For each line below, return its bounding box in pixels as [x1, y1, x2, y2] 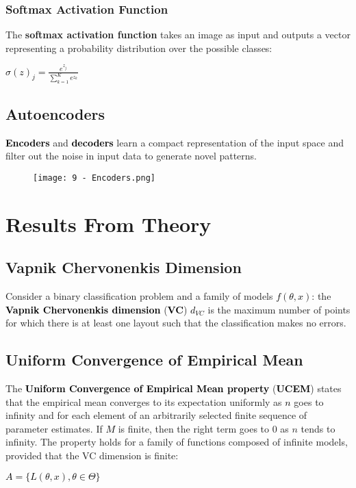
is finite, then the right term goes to [118, 421, 270, 435]
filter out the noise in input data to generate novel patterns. [5, 149, 257, 163]
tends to [301, 421, 335, 435]
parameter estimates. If [5, 421, 103, 435]
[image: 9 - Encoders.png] [33, 172, 155, 183]
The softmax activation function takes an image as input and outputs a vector [5, 27, 351, 42]
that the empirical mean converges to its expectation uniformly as [5, 394, 282, 409]
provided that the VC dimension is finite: [5, 448, 179, 462]
